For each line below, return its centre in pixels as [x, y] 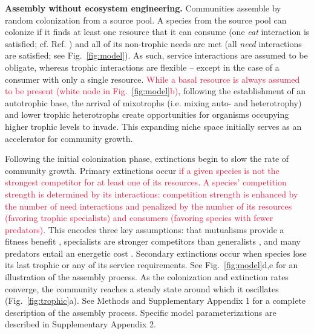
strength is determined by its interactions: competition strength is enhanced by [152, 194]
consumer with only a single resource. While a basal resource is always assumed [152, 79]
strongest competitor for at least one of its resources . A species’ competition [146, 182]
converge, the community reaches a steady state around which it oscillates [142, 288]
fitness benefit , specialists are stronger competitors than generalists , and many [153, 241]
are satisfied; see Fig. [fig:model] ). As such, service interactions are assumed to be [156, 55]
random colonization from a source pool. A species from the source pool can [146, 20]
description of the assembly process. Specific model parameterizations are [141, 312]
